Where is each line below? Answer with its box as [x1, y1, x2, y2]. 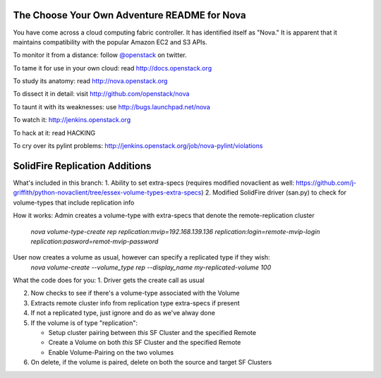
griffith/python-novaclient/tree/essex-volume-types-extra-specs [13, 188, 202, 197]
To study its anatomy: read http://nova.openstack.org [13, 77, 168, 85]
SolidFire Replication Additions [13, 159, 152, 172]
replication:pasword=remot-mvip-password [30, 237, 159, 245]
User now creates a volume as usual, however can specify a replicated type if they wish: [13, 253, 270, 262]
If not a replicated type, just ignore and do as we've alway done [30, 309, 215, 317]
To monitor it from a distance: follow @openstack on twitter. [13, 51, 187, 59]
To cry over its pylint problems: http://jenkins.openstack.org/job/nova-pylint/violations [13, 142, 263, 150]
